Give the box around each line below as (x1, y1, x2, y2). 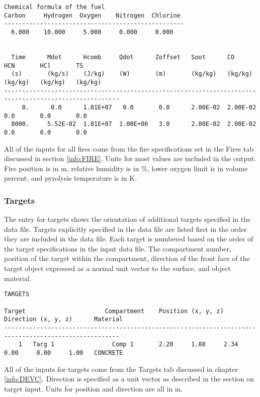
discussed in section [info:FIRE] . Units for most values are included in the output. (4, 153, 256, 164)
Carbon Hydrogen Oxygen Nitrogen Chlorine (4, 12, 181, 19)
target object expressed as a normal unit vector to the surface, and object (4, 263, 231, 274)
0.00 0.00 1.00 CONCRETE (4, 349, 123, 356)
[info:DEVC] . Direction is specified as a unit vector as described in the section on (4, 373, 254, 384)
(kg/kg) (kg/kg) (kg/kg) (4, 78, 102, 86)
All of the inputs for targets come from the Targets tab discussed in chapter (4, 363, 238, 374)
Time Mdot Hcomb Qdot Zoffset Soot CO (11, 53, 235, 61)
